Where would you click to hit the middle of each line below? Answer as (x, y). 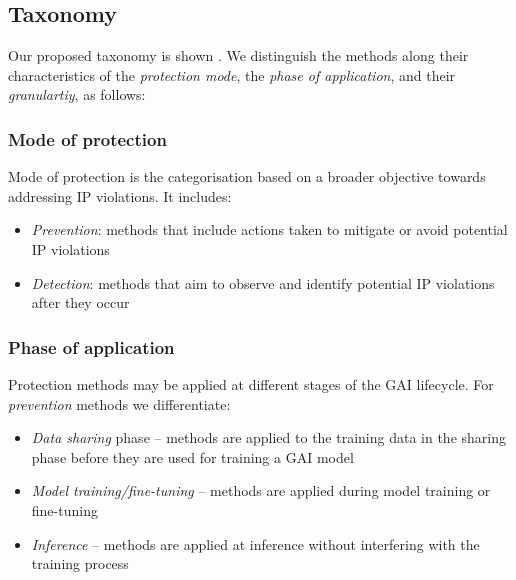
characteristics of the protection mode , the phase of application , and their (232, 74)
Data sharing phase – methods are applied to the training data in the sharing (268, 437)
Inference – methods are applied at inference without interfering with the (255, 543)
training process (80, 563)
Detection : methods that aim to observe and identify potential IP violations (263, 282)
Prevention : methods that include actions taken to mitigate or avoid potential (269, 229)
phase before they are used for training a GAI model (192, 456)
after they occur (80, 302)
